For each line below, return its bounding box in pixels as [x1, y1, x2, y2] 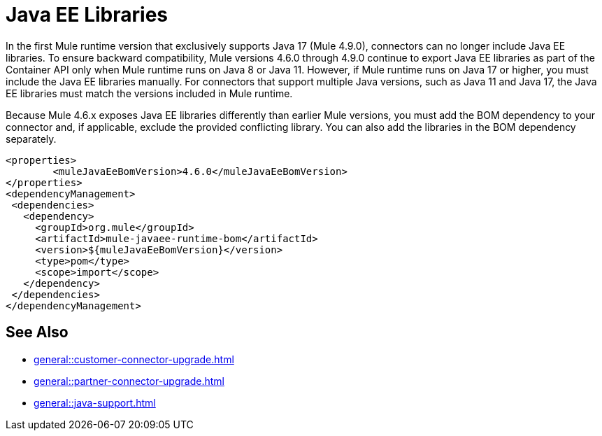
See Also [6, 323, 69, 342]
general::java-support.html [34, 396, 156, 409]
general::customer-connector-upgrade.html [34, 353, 234, 365]
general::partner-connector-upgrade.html [34, 374, 224, 387]
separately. [6, 132, 57, 145]
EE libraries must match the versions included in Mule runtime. [6, 87, 293, 99]
